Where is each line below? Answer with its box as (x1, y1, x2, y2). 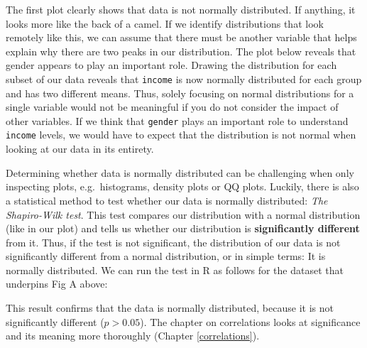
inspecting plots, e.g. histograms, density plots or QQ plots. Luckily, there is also (6, 179, 359, 194)
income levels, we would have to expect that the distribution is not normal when (6, 127, 356, 142)
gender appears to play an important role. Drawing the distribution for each (6, 58, 337, 72)
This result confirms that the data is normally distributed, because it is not (6, 300, 334, 315)
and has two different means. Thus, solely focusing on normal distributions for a (6, 85, 354, 100)
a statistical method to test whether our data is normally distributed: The (6, 192, 328, 207)
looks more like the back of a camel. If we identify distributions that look (6, 16, 324, 31)
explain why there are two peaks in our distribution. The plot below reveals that (6, 43, 356, 58)
